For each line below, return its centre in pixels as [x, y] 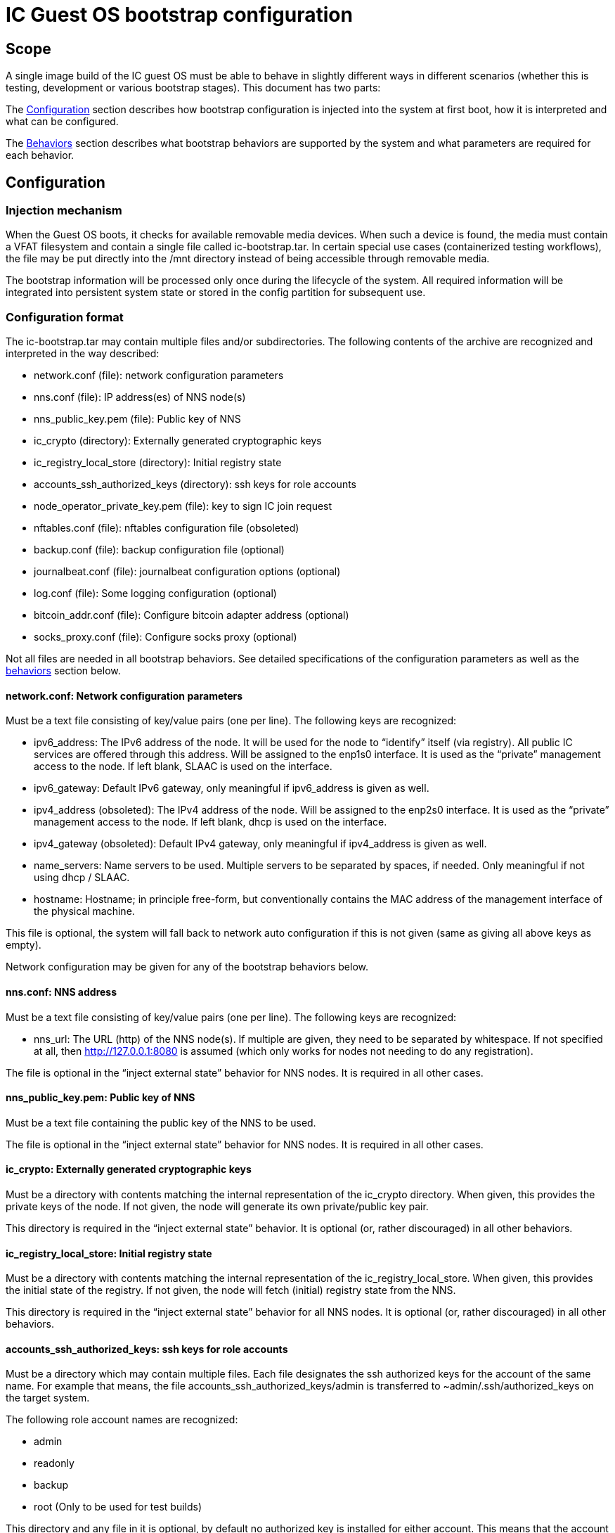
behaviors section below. [63, 671]
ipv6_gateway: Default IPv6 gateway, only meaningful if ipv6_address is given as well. [232, 788]
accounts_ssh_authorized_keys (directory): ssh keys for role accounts [195, 485]
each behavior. [40, 155]
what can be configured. [62, 122]
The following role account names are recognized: [122, 1420]
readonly [54, 1463]
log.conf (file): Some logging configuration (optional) [155, 594]
